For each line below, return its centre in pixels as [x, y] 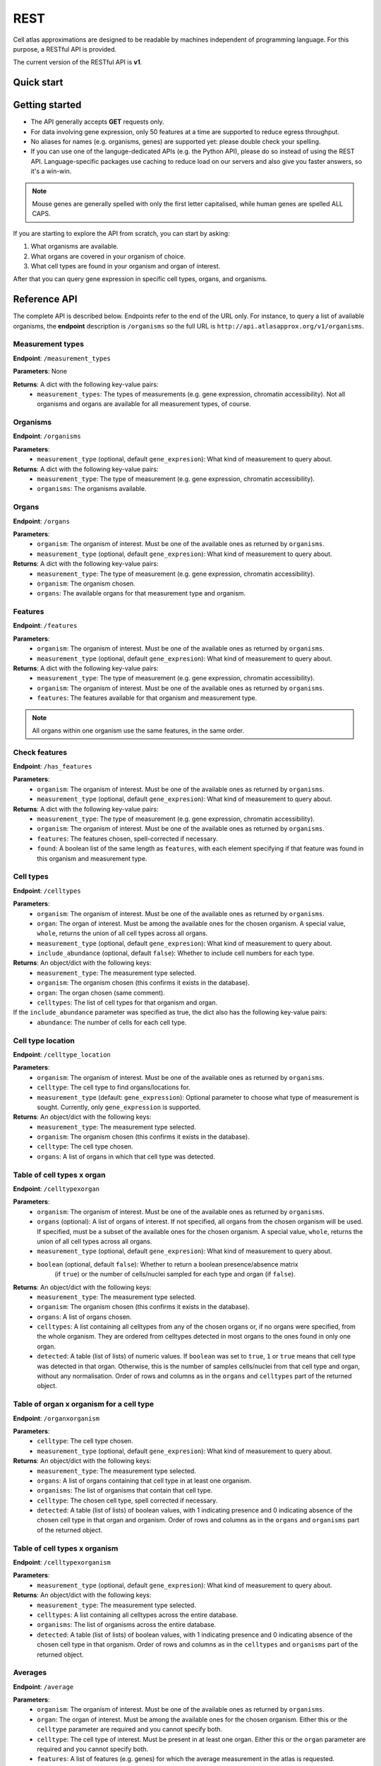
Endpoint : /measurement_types [62, 358]
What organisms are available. [75, 247]
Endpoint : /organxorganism [56, 1418]
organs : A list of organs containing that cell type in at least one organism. [144, 1481]
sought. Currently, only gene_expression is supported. [119, 1107]
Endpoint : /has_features [53, 766]
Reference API [45, 299]
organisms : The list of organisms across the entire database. [127, 1625]
